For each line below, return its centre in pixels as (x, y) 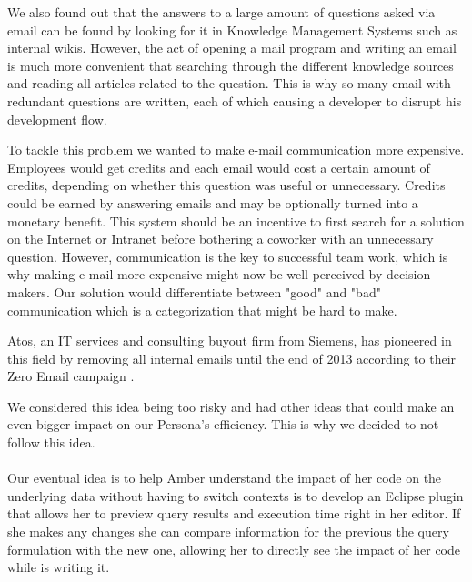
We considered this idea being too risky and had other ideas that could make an (231, 406)
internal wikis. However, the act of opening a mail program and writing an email (232, 48)
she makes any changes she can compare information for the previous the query (228, 532)
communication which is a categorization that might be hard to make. (202, 310)
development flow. (57, 119)
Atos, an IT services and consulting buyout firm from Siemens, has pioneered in (230, 341)
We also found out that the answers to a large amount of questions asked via (221, 12)
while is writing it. (59, 567)
